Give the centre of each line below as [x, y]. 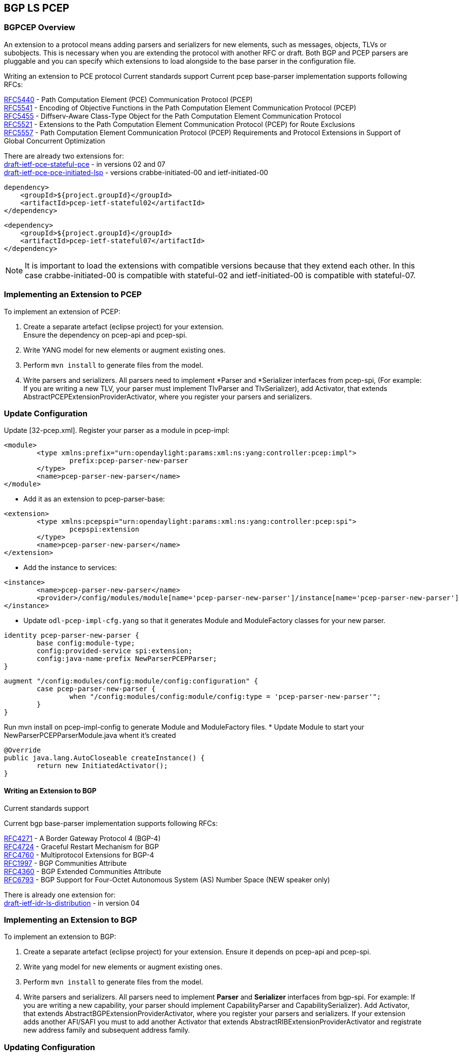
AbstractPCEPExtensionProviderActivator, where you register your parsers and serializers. [168, 396]
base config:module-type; [86, 643]
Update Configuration [46, 413]
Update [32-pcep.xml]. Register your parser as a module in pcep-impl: [117, 430]
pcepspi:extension [104, 529]
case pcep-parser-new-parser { [96, 689]
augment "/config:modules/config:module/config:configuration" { [131, 681]
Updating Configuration [50, 1047]
